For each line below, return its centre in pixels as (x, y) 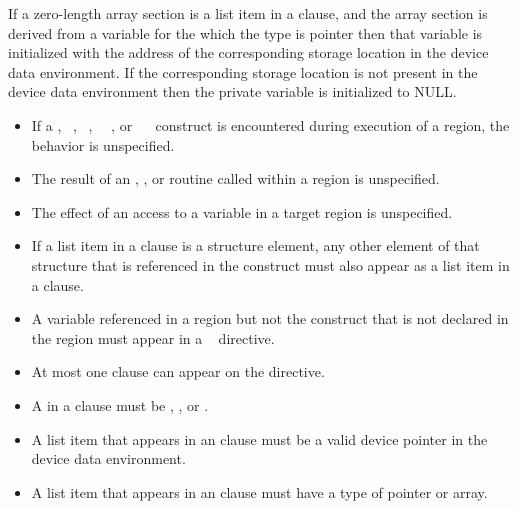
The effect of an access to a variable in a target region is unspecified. (242, 211)
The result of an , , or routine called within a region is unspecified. (235, 178)
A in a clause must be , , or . (120, 404)
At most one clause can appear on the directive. (178, 371)
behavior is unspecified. (103, 144)
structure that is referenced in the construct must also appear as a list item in (270, 264)
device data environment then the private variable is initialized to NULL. (232, 91)
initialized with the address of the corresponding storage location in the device (248, 52)
